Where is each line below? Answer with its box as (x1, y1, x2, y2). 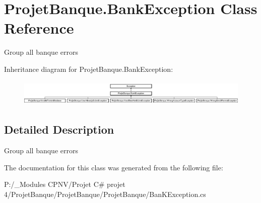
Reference (4, 18, 74, 38)
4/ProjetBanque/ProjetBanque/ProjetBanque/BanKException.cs (4, 188, 206, 199)
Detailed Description (4, 122, 114, 137)
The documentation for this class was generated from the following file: (4, 162, 223, 172)
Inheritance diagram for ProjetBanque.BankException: (4, 63, 173, 74)
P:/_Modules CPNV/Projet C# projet (4, 179, 125, 189)
